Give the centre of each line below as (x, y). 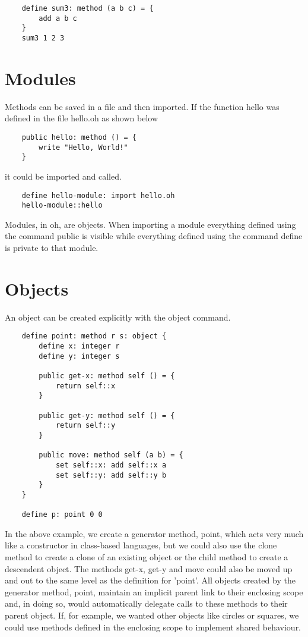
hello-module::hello (62, 205)
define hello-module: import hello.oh (98, 195)
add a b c (58, 18)
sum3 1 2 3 (43, 38)
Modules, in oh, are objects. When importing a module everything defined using (150, 224)
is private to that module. (52, 247)
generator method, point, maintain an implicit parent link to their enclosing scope (154, 591)
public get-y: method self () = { (107, 415)
